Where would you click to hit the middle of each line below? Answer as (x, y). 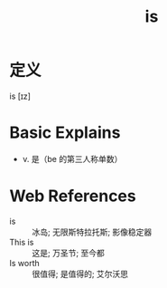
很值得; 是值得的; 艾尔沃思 (80, 274)
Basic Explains (65, 133)
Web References (73, 196)
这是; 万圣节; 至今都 (69, 253)
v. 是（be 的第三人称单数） (72, 158)
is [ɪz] (20, 96)
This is (22, 242)
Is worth (25, 263)
